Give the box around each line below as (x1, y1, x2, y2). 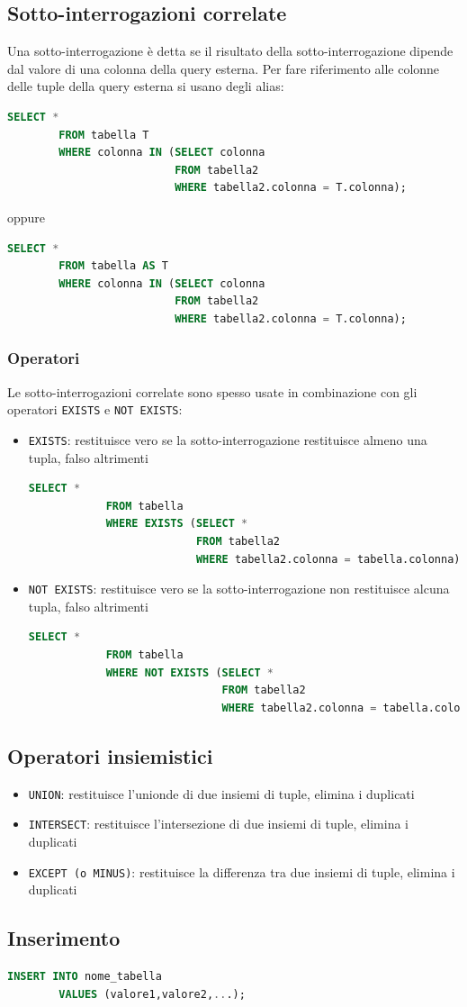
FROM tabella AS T (58, 259, 169, 273)
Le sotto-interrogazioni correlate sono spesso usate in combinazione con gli (7, 382, 418, 401)
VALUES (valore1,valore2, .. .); (58, 987, 246, 1001)
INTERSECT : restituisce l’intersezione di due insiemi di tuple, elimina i (28, 814, 409, 833)
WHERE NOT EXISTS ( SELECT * (105, 666, 274, 679)
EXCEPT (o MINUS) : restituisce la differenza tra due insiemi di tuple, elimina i (28, 862, 455, 881)
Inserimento (7, 924, 121, 952)
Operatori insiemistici (7, 741, 213, 769)
